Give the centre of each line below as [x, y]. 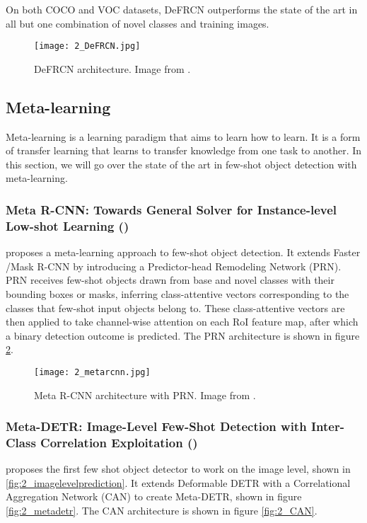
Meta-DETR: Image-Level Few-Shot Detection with [156, 426]
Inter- [327, 426]
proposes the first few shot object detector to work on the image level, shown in [178, 469]
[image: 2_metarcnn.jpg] [92, 372]
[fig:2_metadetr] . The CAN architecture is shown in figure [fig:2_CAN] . [162, 511]
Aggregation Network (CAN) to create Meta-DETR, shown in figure [154, 496]
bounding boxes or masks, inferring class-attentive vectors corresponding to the [177, 293]
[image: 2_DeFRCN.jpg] [87, 46]
